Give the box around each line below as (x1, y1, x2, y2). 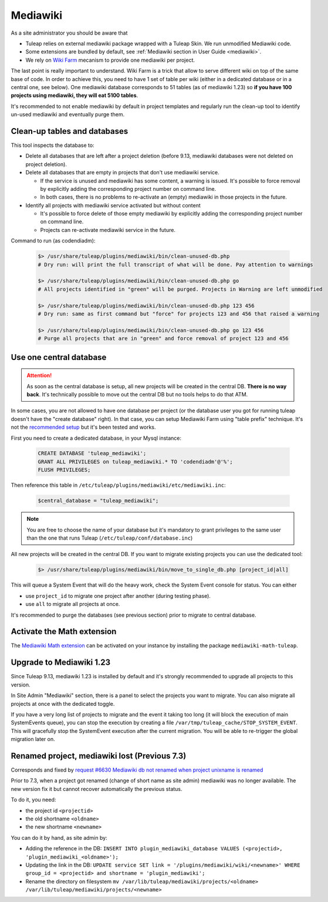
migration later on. (11, 736, 55, 743)
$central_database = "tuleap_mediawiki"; (38, 497, 159, 504)
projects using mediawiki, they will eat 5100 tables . (11, 92, 138, 99)
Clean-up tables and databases (11, 126, 129, 136)
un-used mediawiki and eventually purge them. (11, 111, 125, 118)
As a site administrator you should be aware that (11, 29, 128, 36)
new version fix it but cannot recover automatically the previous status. (11, 785, 182, 792)
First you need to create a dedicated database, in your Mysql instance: (11, 435, 182, 442)
